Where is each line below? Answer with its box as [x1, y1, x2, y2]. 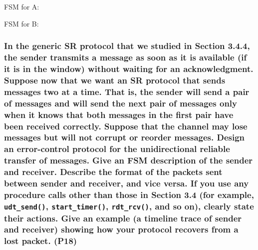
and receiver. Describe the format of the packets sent [4, 165, 223, 178]
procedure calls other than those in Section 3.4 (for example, [4, 188, 254, 201]
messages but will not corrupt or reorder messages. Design [4, 131, 245, 143]
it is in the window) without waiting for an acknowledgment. [4, 62, 254, 74]
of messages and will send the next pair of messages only [4, 96, 237, 109]
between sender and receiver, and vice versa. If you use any [4, 177, 249, 189]
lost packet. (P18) [4, 234, 77, 247]
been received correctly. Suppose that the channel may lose [4, 119, 248, 132]
